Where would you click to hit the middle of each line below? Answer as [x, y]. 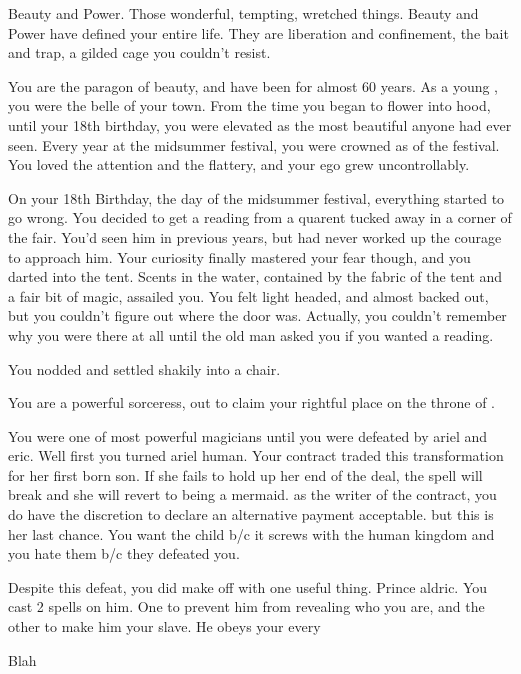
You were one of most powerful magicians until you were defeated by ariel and [248, 435]
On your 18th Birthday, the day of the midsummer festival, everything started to [256, 197]
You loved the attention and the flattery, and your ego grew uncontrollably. [239, 164]
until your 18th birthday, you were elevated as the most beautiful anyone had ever [260, 124]
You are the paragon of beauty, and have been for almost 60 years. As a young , [253, 85]
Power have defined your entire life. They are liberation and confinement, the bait [258, 32]
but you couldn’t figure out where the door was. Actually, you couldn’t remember [257, 315]
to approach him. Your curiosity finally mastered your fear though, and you [239, 256]
